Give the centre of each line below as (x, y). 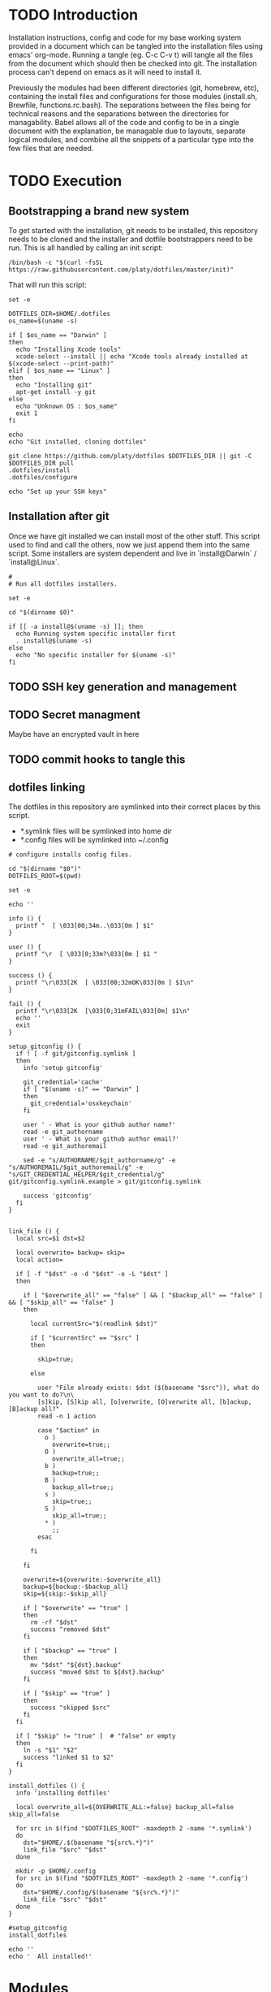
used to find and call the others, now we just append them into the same (129, 544)
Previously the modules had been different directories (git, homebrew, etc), (134, 88)
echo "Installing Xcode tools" (69, 349)
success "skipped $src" (70, 1708)
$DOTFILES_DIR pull (41, 463)
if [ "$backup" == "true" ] (70, 1651)
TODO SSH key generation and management (123, 687)
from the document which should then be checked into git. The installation (133, 63)
